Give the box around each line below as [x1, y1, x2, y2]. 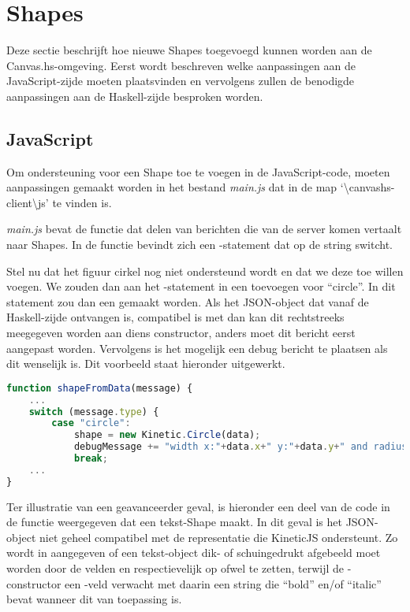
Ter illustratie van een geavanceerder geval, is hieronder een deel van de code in [6, 498, 390, 514]
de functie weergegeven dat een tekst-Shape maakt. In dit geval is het [6, 514, 342, 530]
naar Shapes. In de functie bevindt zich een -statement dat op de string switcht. [6, 236, 393, 253]
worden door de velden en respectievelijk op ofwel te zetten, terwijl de [6, 560, 344, 577]
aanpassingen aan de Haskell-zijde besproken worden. [6, 87, 263, 104]
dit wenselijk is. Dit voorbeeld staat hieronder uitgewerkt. [6, 355, 285, 372]
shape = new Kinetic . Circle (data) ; [73, 429, 261, 441]
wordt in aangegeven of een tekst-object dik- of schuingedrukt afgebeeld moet [6, 544, 381, 561]
